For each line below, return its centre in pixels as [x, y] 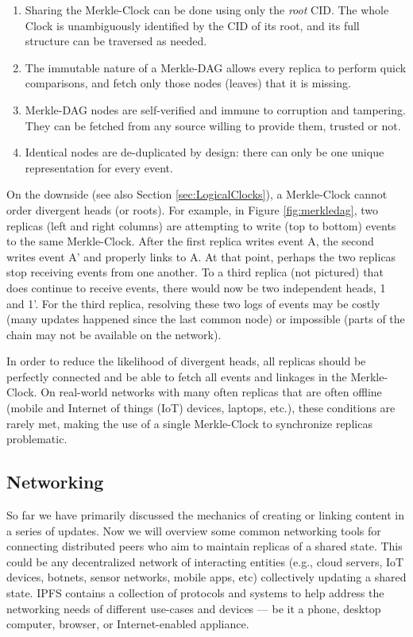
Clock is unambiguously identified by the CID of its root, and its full [192, 25]
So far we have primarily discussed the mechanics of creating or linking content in [205, 515]
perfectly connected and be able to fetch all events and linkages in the [177, 376]
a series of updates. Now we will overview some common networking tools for [194, 530]
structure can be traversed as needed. [116, 41]
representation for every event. [99, 167]
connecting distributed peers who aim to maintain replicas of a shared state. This [205, 546]
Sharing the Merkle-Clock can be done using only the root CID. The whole [207, 10]
